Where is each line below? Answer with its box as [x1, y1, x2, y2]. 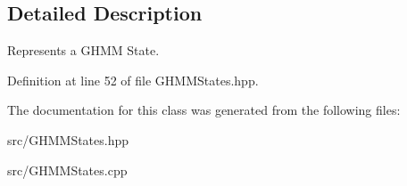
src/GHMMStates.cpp [7, 160, 128, 179]
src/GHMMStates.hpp [7, 130, 129, 149]
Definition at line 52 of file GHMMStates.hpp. [7, 70, 259, 89]
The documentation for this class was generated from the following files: [7, 101, 401, 119]
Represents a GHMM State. [7, 41, 160, 60]
